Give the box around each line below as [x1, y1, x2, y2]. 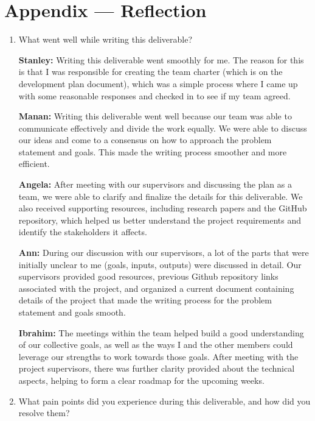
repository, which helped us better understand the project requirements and [18, 213, 301, 226]
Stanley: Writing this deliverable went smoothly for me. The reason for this [18, 53, 304, 66]
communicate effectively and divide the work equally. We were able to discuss [18, 121, 307, 134]
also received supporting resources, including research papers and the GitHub [18, 202, 307, 214]
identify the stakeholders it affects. [18, 225, 147, 238]
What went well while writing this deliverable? [18, 33, 193, 46]
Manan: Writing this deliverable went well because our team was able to [18, 110, 292, 122]
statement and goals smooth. [18, 306, 126, 318]
